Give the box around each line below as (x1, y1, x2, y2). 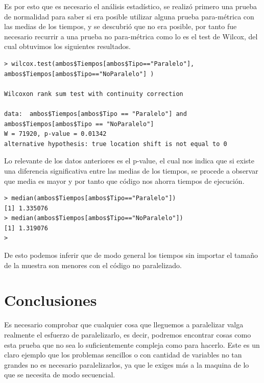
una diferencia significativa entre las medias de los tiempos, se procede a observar (4, 165, 258, 176)
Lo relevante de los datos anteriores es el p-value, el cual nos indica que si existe (4, 155, 254, 166)
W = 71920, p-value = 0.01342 (4, 130, 107, 138)
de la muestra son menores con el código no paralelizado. (4, 259, 182, 270)
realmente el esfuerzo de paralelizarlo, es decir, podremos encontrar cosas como (4, 329, 251, 340)
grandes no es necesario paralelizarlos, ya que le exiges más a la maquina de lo (4, 359, 249, 370)
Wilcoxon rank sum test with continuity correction (4, 90, 183, 98)
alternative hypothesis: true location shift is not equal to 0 (4, 140, 227, 148)
